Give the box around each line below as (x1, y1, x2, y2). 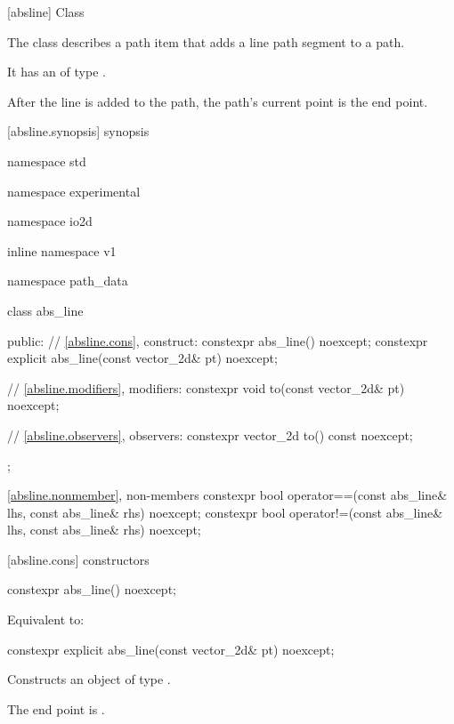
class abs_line (7, 301, 84, 319)
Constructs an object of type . (7, 670, 171, 688)
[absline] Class (7, 3, 85, 20)
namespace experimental (7, 181, 141, 200)
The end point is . (7, 699, 105, 718)
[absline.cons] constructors (7, 550, 150, 568)
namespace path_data (7, 271, 128, 290)
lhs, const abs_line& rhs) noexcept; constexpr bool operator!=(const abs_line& (7, 503, 443, 521)
